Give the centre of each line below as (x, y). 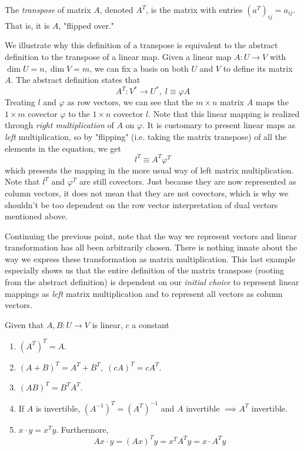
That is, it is (27, 25)
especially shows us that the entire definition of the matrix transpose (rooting (145, 270)
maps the (272, 102)
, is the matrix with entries (194, 9)
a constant (151, 324)
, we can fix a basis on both (139, 68)
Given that (24, 324)
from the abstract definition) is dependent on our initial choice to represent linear (152, 282)
